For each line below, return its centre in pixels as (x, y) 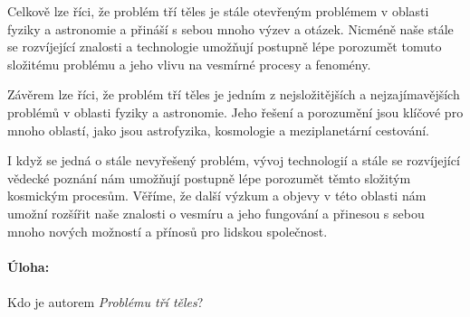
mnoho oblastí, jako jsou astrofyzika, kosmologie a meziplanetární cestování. (218, 130)
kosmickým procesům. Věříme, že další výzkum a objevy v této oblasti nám (217, 196)
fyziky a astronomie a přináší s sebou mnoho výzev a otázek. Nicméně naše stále (230, 28)
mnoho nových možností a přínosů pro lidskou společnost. (168, 231)
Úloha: (29, 266)
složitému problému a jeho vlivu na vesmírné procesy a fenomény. (189, 64)
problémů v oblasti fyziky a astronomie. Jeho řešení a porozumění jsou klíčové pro (235, 112)
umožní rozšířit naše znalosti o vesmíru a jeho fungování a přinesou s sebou (216, 213)
